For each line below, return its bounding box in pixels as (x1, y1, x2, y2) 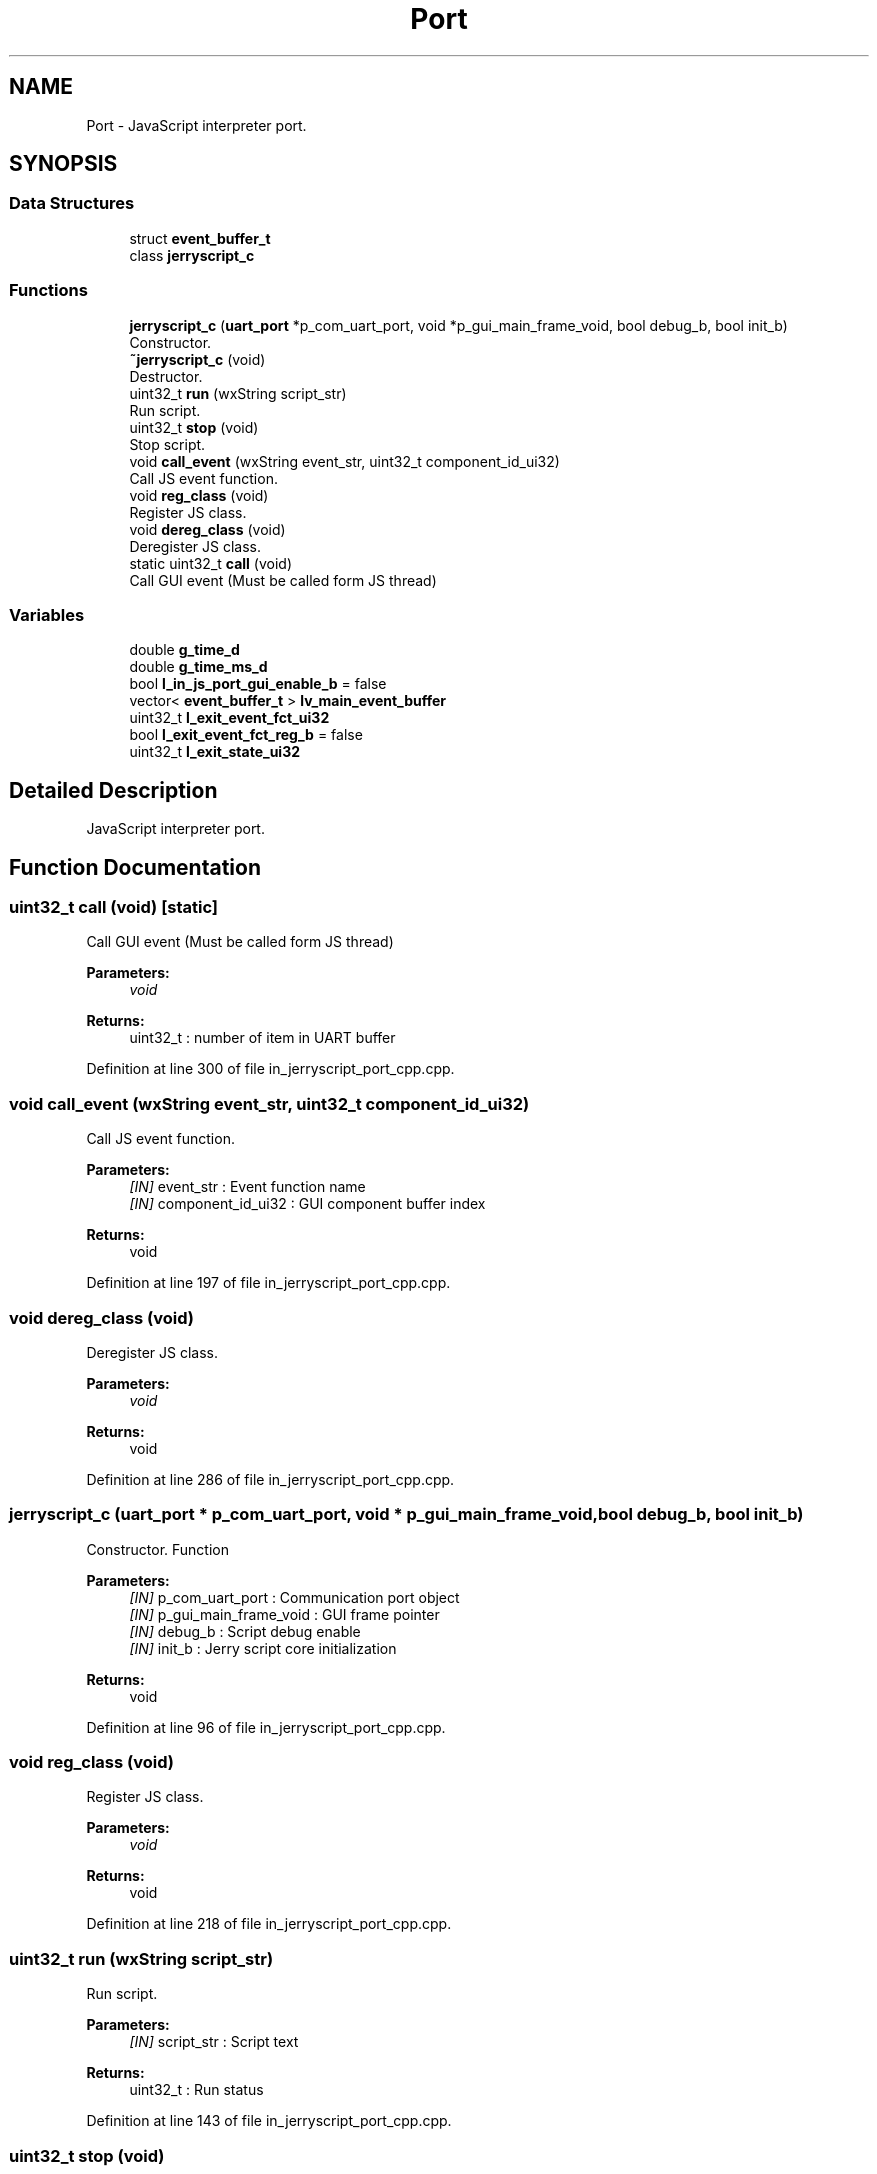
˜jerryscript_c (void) (129, 350, 266, 368)
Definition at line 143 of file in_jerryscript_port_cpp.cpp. (86, 2112, 452, 2130)
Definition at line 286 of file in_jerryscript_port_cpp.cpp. (86, 1470, 455, 1488)
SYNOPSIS (9, 151, 118, 177)
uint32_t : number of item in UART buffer (129, 1029, 396, 1047)
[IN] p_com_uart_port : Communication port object (129, 1588, 460, 1606)
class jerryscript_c (129, 246, 255, 264)
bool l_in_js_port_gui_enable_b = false (129, 675, 387, 693)
